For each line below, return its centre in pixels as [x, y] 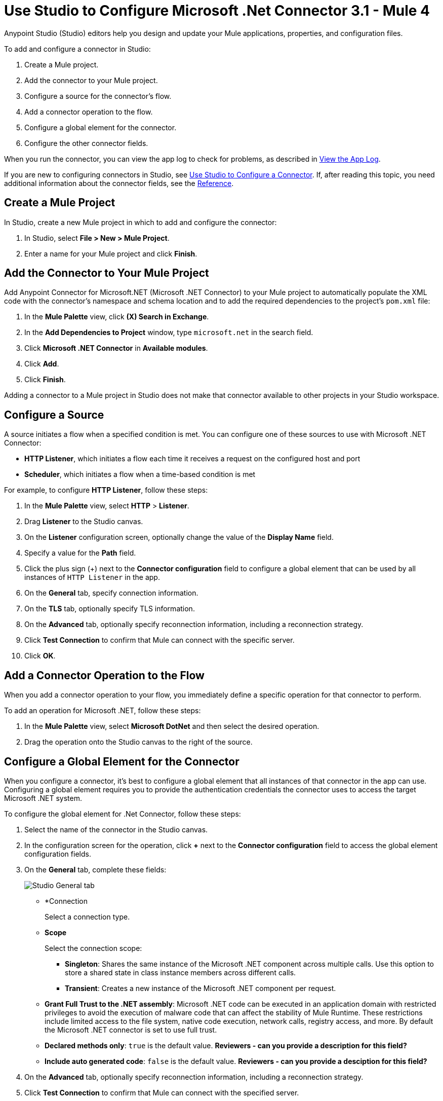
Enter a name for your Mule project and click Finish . [111, 253]
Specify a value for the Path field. [80, 553]
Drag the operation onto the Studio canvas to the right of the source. [138, 742]
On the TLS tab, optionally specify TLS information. [110, 609]
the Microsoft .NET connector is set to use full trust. [131, 1030]
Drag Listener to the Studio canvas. [84, 522]
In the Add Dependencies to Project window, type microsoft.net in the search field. [169, 333]
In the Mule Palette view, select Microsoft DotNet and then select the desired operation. [172, 726]
